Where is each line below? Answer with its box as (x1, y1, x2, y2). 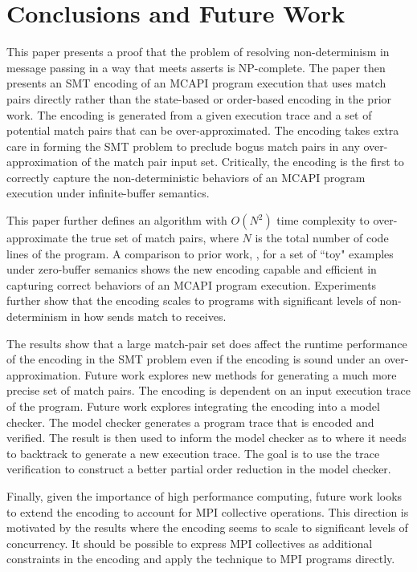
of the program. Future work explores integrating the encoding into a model (6, 398, 380, 414)
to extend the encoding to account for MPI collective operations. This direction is (6, 503, 409, 520)
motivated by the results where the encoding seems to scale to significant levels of (6, 519, 408, 536)
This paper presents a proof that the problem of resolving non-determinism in (6, 43, 390, 60)
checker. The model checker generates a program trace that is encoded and (6, 413, 374, 430)
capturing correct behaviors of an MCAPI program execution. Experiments (6, 276, 377, 293)
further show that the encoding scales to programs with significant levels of (6, 292, 376, 309)
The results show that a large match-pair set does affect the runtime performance (6, 335, 407, 351)
